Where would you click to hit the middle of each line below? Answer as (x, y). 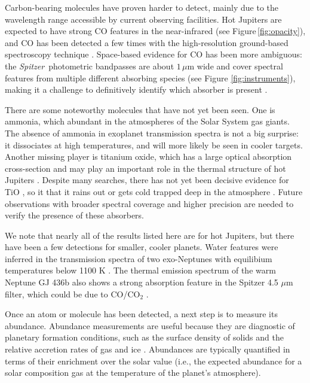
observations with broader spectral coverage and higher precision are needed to (149, 203)
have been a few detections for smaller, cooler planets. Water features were (142, 247)
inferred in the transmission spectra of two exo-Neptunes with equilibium (139, 258)
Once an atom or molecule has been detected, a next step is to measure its (141, 314)
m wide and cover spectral (235, 66)
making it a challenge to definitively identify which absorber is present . (136, 89)
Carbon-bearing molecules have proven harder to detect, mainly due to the (142, 7)
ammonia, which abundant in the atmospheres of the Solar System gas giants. (147, 121)
